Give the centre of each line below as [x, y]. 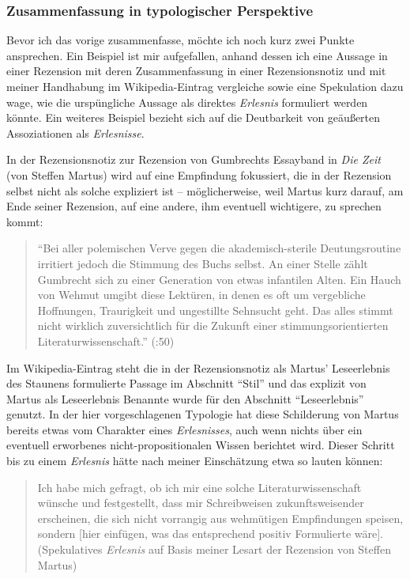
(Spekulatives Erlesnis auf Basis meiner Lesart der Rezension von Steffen [214, 549]
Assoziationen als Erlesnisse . [75, 132]
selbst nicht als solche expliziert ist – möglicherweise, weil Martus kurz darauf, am [205, 190]
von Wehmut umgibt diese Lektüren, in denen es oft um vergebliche [201, 295]
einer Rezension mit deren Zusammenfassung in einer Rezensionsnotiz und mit [196, 71]
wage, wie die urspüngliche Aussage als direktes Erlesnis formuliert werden [187, 102]
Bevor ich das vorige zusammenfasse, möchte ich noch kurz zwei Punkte [181, 40]
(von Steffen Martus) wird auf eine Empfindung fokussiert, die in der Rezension [199, 174]
